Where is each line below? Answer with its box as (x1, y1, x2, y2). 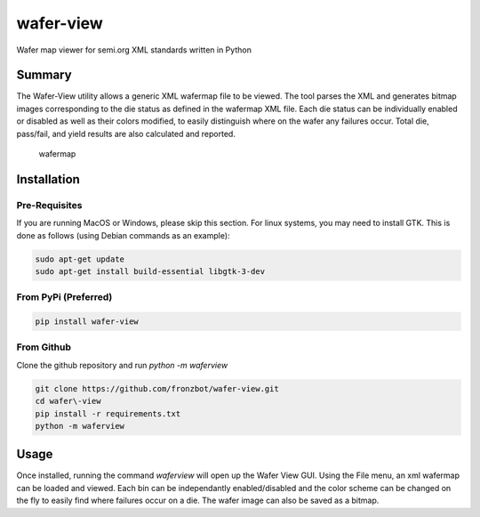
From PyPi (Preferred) (16, 291, 113, 303)
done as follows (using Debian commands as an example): (16, 230, 230, 240)
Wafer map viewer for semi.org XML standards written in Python (16, 44, 252, 55)
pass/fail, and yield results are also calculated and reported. (16, 128, 236, 139)
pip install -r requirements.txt (35, 408, 181, 418)
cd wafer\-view (35, 396, 101, 407)
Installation (16, 172, 80, 187)
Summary (16, 68, 72, 83)
